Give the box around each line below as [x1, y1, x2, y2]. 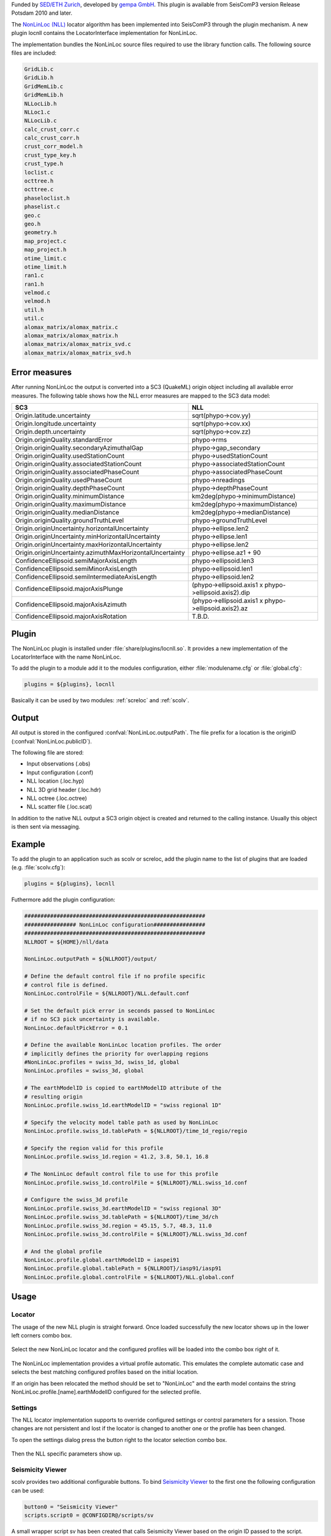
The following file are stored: [11, 749, 84, 756]
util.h [24, 306, 44, 313]
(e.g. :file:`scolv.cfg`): [11, 864, 66, 871]
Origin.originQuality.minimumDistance [15, 492, 125, 501]
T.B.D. [191, 612, 210, 621]
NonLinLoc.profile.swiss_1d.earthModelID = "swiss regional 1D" [24, 1102, 222, 1109]
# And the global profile [24, 1248, 102, 1255]
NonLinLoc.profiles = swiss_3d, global [24, 1067, 144, 1075]
